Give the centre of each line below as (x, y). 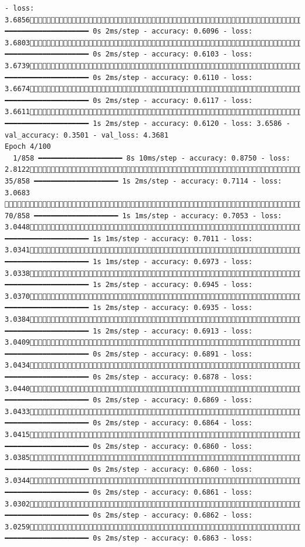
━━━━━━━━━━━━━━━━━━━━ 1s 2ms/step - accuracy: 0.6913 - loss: (129, 331)
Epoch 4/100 (28, 147)
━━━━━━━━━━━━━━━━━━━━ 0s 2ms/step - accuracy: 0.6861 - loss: (129, 492)
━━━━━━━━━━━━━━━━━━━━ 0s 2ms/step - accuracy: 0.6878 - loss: (129, 377)
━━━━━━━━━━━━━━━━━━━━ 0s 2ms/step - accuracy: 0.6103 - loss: (129, 54)
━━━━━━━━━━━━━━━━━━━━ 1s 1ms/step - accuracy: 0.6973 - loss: (129, 262)
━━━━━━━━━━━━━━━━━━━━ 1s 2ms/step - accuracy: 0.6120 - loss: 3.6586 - (148, 123)
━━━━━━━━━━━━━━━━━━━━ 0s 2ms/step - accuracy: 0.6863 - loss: (129, 538)
